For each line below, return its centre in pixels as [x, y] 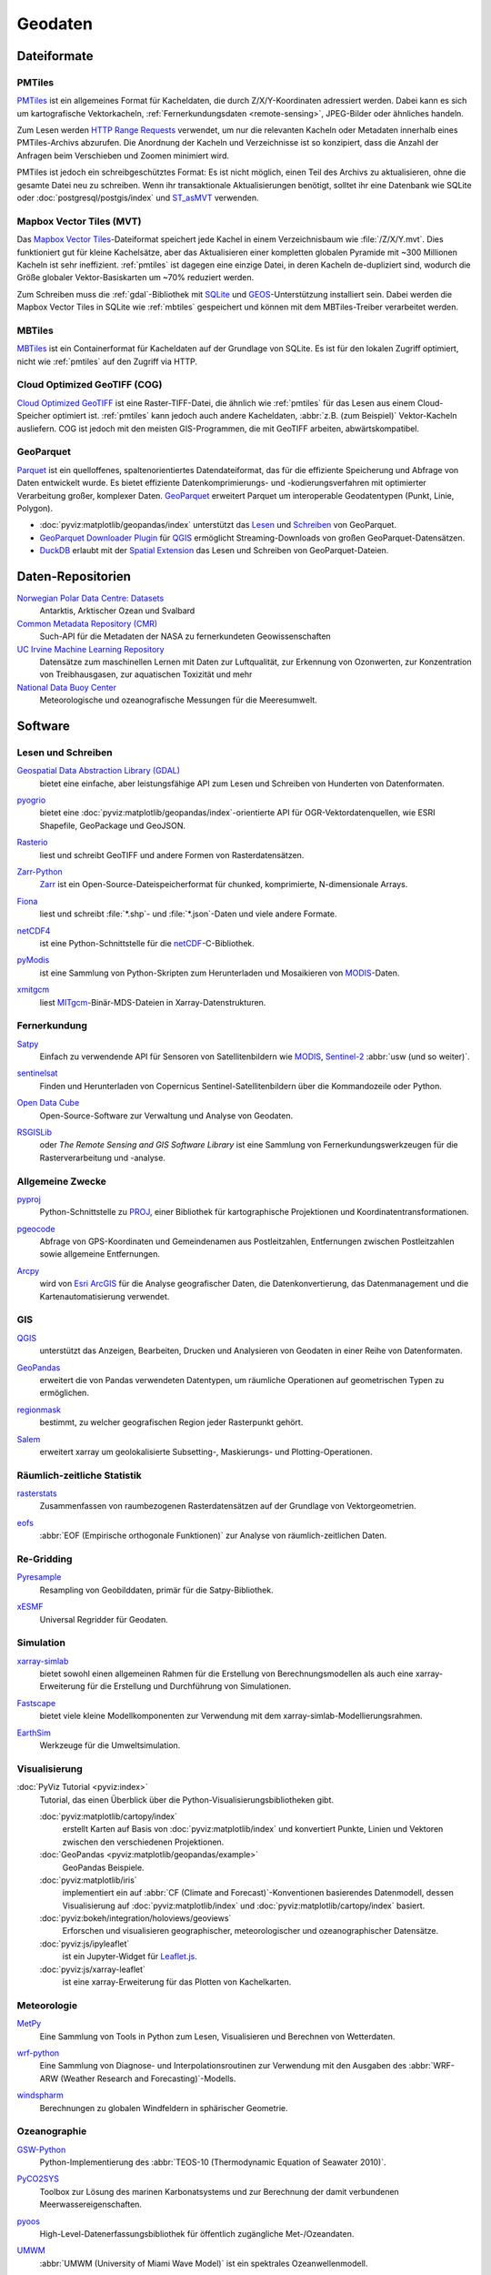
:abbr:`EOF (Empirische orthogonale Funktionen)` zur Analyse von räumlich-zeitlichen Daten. [213, 1536]
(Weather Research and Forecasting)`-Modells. [148, 2078]
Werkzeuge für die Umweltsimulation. [110, 1745]
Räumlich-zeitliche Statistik [79, 1475]
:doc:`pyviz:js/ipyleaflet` [85, 1944]
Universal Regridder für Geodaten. [104, 1619]
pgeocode [36, 1228]
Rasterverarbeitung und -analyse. [102, 1158]
